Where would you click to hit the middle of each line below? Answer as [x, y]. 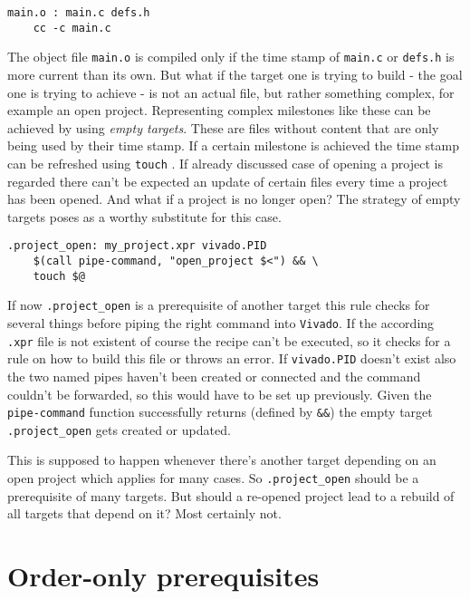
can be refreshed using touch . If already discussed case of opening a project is [225, 163]
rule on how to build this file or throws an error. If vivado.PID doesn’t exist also [232, 358]
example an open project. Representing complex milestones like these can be [219, 110]
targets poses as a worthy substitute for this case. [144, 216]
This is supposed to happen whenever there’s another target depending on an [222, 460]
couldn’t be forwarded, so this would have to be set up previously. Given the [220, 394]
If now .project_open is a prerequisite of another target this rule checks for [219, 305]
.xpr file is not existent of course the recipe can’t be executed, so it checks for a [229, 340]
